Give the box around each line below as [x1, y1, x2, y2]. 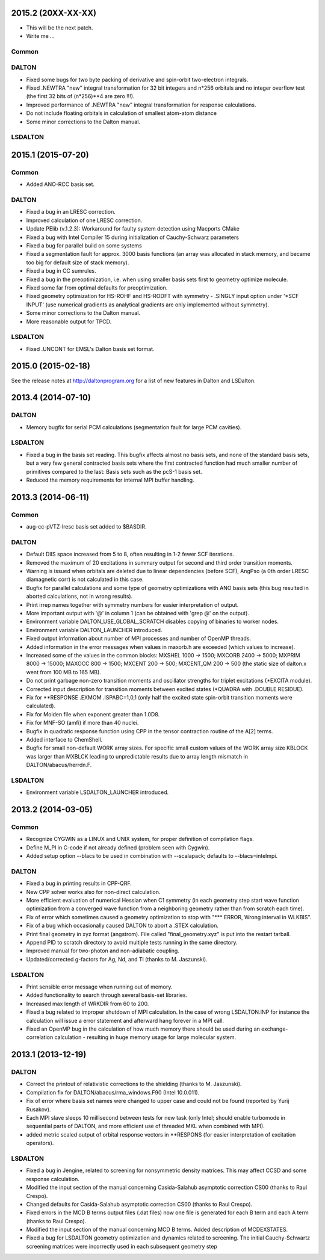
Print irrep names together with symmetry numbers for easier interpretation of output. [26, 601, 239, 608]
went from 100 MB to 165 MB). [26, 668, 102, 675]
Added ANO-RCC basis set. [26, 181, 95, 188]
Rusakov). [26, 1105, 51, 1113]
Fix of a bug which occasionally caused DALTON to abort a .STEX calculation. [26, 922, 219, 929]
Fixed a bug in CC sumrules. [26, 267, 96, 275]
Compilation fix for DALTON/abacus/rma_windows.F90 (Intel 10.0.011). [26, 1088, 200, 1096]
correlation [26, 1034, 54, 1041]
